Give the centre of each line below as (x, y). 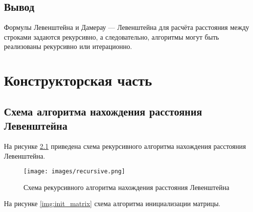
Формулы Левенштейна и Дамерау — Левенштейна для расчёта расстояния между (127, 27)
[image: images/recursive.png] (74, 172)
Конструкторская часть (78, 80)
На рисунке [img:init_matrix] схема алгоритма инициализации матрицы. (112, 203)
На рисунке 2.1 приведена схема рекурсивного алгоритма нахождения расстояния (125, 146)
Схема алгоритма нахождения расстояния (103, 111)
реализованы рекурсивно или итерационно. (68, 46)
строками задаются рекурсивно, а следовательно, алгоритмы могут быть (112, 36)
